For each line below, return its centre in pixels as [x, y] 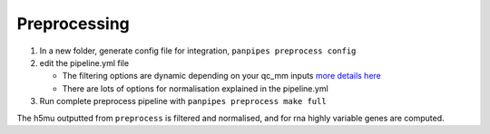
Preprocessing [73, 24]
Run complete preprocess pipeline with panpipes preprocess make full [183, 101]
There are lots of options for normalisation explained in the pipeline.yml [195, 88]
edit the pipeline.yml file [84, 62]
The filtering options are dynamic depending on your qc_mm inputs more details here [221, 76]
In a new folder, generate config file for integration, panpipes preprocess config [198, 51]
